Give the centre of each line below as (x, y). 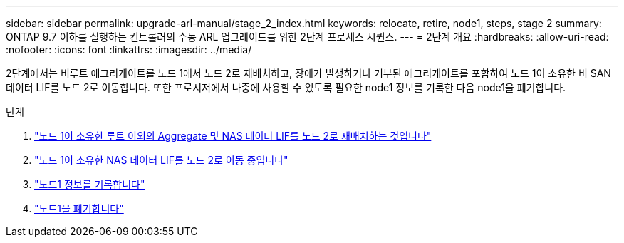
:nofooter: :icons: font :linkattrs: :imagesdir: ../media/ (129, 50)
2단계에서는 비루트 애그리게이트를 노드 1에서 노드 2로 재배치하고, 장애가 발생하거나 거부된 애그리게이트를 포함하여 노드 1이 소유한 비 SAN (308, 73)
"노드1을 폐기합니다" (79, 208)
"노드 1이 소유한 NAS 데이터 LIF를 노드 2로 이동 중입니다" (161, 160)
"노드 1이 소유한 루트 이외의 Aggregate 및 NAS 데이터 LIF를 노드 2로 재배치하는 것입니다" (233, 136)
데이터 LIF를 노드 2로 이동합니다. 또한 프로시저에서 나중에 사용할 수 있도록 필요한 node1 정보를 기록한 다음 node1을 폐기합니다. (286, 87)
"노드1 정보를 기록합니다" (90, 184)
